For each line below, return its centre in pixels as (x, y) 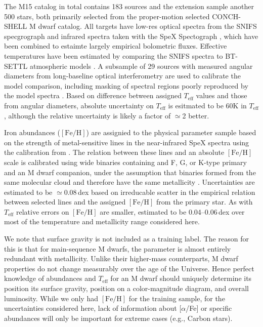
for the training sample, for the (177, 298)
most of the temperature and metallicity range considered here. (102, 221)
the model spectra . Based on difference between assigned (93, 95)
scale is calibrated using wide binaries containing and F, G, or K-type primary (125, 162)
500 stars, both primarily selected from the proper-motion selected (107, 16)
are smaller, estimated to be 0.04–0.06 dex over (172, 211)
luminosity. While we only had (51, 298)
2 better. (196, 115)
